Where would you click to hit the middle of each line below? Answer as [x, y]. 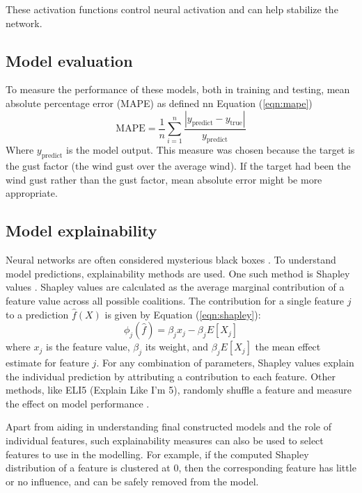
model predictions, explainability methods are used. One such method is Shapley [178, 273]
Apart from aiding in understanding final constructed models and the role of [168, 427]
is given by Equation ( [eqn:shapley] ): [183, 314]
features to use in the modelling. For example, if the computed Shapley [157, 454]
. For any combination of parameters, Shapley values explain [225, 362]
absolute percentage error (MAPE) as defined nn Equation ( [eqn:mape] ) [159, 103]
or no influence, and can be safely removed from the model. [132, 481]
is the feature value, [88, 347]
